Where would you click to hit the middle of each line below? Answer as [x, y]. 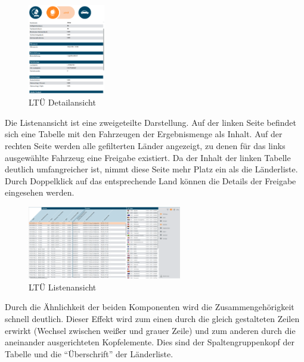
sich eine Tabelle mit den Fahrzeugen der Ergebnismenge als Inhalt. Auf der [144, 134]
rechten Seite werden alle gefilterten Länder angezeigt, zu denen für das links [145, 145]
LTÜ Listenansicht [63, 287]
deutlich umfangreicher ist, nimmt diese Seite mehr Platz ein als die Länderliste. [151, 169]
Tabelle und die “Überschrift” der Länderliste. [89, 353]
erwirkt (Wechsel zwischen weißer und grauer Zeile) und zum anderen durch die [150, 330]
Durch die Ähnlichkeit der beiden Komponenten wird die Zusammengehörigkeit [150, 307]
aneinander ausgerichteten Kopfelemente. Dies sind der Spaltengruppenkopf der [150, 342]
